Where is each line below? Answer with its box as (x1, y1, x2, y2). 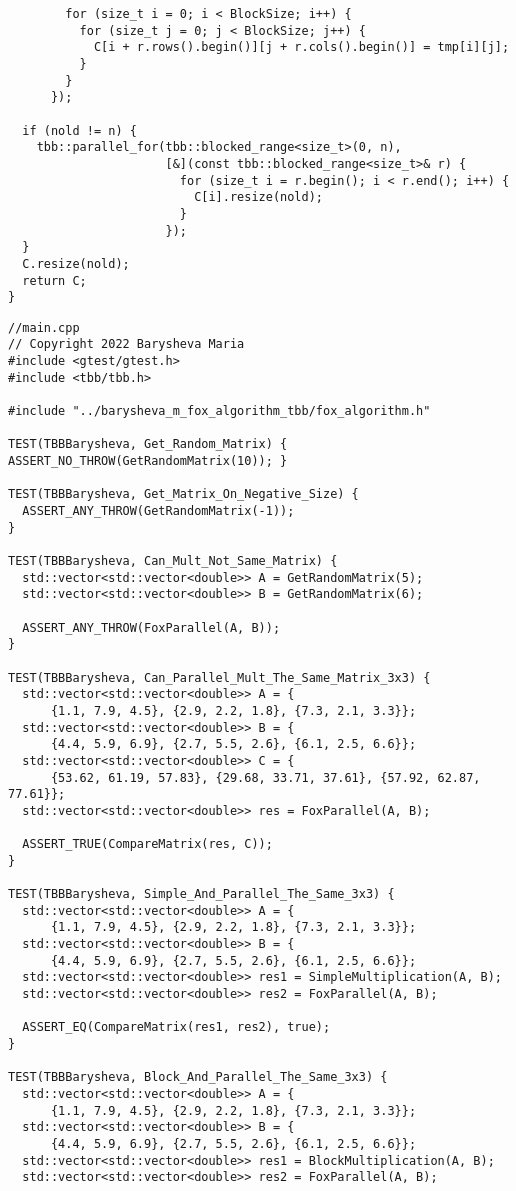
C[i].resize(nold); (194, 190, 323, 205)
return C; (22, 273, 87, 288)
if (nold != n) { (22, 123, 137, 138)
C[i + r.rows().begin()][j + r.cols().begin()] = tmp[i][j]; (93, 40, 510, 55)
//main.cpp (8, 320, 80, 335)
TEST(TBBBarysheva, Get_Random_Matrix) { (8, 437, 288, 452)
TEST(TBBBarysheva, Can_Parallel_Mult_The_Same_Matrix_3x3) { (8, 670, 431, 685)
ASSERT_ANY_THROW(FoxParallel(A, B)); (22, 620, 281, 635)
